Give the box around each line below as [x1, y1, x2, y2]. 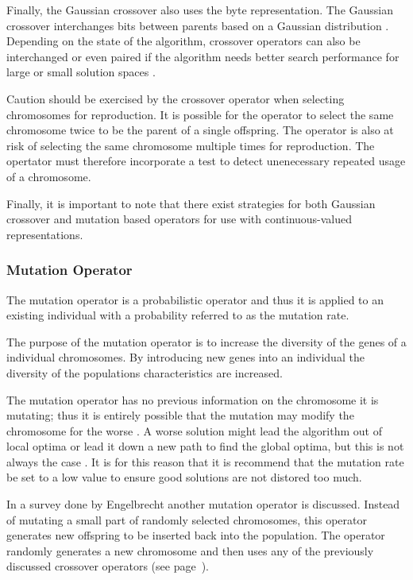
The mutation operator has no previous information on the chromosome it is [6, 391, 379, 408]
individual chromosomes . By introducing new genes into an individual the [6, 349, 365, 365]
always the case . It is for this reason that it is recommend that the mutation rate [6, 453, 404, 470]
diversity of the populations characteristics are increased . [6, 364, 283, 381]
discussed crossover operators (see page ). [6, 558, 209, 574]
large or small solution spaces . [6, 64, 156, 80]
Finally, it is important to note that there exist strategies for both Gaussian [6, 195, 376, 211]
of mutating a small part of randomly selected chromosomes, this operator [6, 511, 368, 528]
